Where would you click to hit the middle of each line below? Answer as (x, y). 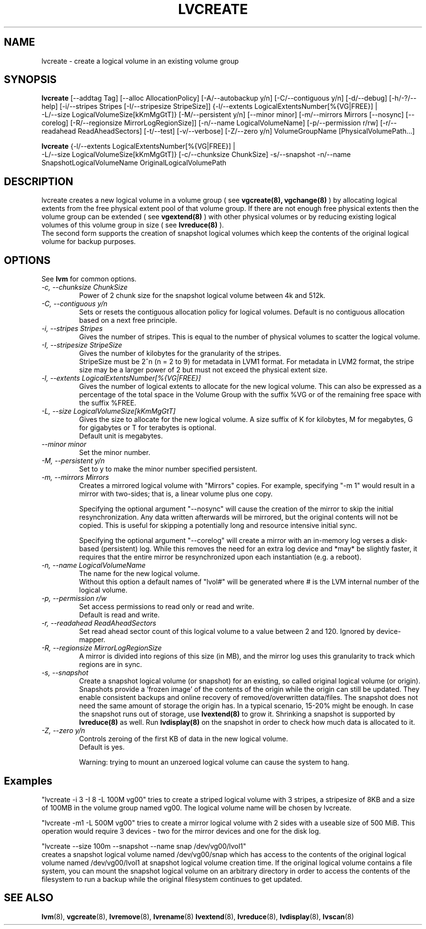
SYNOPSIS (30, 80)
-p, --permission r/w (74, 598)
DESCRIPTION (39, 181)
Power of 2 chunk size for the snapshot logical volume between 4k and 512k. (202, 296)
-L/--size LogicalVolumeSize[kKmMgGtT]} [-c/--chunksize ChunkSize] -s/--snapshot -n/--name (196, 155)
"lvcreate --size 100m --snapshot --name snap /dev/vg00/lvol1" (144, 846)
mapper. (92, 640)
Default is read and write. (119, 615)
